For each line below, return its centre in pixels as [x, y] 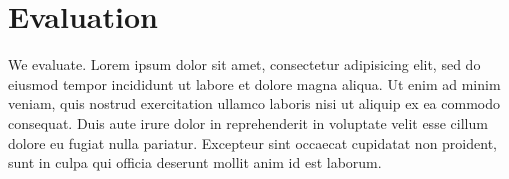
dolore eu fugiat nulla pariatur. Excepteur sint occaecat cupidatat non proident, [252, 142]
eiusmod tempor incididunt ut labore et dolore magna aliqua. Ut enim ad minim [254, 83]
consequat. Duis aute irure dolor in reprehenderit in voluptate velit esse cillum [248, 122]
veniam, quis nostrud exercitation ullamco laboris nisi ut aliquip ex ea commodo [254, 103]
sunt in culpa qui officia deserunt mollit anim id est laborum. [195, 162]
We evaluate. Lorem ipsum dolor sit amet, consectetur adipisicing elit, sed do [244, 64]
